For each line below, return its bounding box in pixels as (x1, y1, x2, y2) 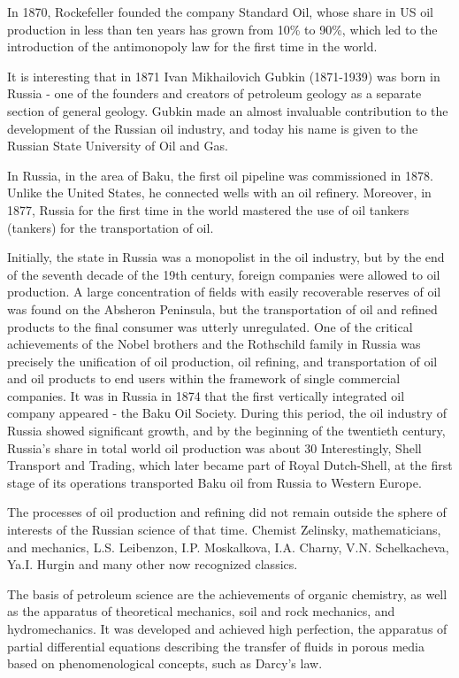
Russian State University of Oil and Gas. (7, 136, 228, 155)
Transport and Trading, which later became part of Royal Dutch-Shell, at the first (7, 456, 453, 474)
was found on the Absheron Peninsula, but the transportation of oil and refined (7, 299, 438, 318)
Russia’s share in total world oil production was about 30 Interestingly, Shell (7, 438, 422, 457)
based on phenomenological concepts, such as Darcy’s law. (7, 654, 323, 673)
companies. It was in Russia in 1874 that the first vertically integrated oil (7, 386, 405, 404)
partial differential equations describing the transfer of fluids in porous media (7, 636, 425, 655)
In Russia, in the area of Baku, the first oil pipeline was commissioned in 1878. (7, 166, 433, 184)
